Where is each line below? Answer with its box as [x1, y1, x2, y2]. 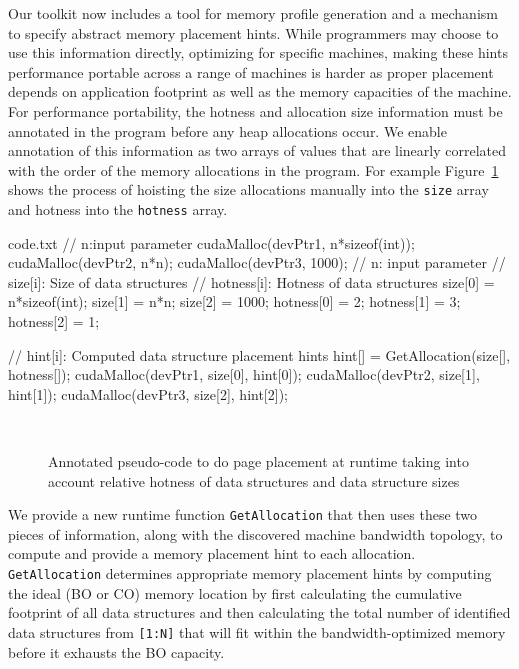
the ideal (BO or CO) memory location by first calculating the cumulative [8, 582, 462, 603]
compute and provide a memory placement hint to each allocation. [8, 543, 416, 564]
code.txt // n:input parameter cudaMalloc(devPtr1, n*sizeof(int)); [8, 232, 415, 253]
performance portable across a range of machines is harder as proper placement [8, 61, 494, 82]
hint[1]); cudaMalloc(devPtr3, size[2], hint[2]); [8, 383, 288, 404]
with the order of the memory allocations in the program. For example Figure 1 [8, 159, 499, 180]
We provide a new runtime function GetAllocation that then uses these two [8, 504, 478, 525]
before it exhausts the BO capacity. [8, 641, 225, 662]
